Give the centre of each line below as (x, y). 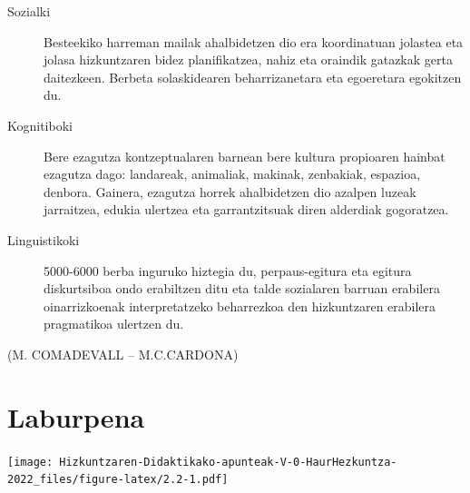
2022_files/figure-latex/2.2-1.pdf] (118, 480)
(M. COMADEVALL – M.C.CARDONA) (123, 354)
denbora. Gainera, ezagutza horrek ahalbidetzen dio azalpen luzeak (230, 191)
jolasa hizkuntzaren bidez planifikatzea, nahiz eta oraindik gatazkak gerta (248, 59)
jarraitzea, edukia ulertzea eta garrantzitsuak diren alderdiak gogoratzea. (246, 209)
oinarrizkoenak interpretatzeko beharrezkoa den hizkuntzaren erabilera (240, 306)
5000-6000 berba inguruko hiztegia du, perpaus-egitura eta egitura (228, 270)
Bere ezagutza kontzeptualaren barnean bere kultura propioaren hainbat (245, 156)
